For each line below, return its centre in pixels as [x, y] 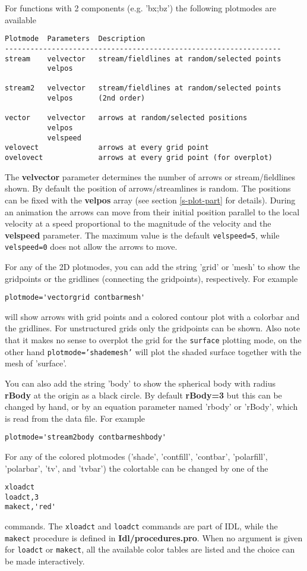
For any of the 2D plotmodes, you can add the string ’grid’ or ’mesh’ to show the [153, 266]
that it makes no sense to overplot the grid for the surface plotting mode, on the [153, 340]
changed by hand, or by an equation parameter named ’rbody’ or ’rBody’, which [151, 407]
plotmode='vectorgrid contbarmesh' [75, 298]
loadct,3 [22, 497]
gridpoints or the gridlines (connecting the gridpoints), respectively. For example [151, 278]
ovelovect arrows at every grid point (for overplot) [139, 158]
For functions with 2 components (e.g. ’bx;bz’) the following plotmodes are [141, 8]
